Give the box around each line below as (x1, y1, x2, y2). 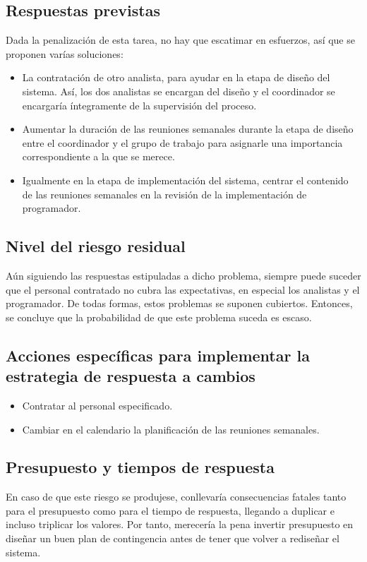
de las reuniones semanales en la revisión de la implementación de (22, 186, 307, 201)
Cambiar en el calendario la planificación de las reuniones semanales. (22, 421, 320, 436)
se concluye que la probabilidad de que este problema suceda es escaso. (6, 309, 312, 324)
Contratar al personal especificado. (22, 397, 173, 412)
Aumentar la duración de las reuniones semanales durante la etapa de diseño (22, 121, 354, 136)
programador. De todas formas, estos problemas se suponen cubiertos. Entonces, (6, 296, 353, 311)
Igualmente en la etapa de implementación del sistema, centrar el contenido (22, 172, 349, 187)
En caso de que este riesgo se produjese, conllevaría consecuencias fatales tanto (6, 489, 347, 504)
